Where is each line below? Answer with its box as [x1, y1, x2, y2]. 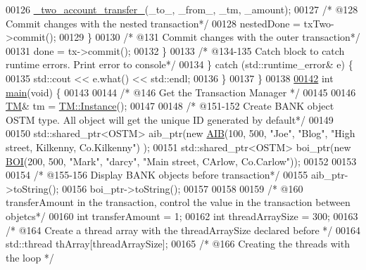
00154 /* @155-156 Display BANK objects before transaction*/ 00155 [6, 167, 308, 182]
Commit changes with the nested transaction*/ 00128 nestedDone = [6, 15, 301, 30]
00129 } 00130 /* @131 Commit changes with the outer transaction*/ [59, 30, 360, 44]
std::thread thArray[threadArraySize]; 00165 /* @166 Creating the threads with [6, 236, 350, 251]
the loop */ [6, 250, 54, 264]
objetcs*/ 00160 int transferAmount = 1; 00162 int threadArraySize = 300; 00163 [6, 208, 358, 223]
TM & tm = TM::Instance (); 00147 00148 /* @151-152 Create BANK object [6, 98, 334, 113]
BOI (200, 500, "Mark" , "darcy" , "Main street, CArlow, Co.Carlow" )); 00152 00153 [6, 153, 357, 168]
